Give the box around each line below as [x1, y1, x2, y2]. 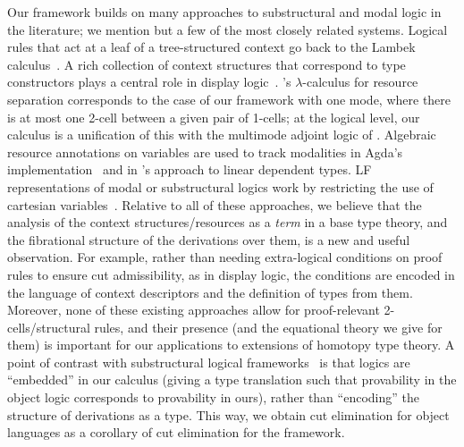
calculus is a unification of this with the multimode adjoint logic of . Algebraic [7, 125, 436, 144]
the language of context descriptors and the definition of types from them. [7, 283, 413, 301]
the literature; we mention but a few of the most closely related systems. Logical [7, 20, 448, 38]
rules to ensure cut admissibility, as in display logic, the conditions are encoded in [7, 265, 455, 283]
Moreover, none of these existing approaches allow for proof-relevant [7, 300, 380, 319]
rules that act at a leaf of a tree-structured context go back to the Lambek [7, 38, 416, 56]
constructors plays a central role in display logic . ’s [7, 72, 291, 91]
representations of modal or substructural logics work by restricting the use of [7, 177, 434, 196]
